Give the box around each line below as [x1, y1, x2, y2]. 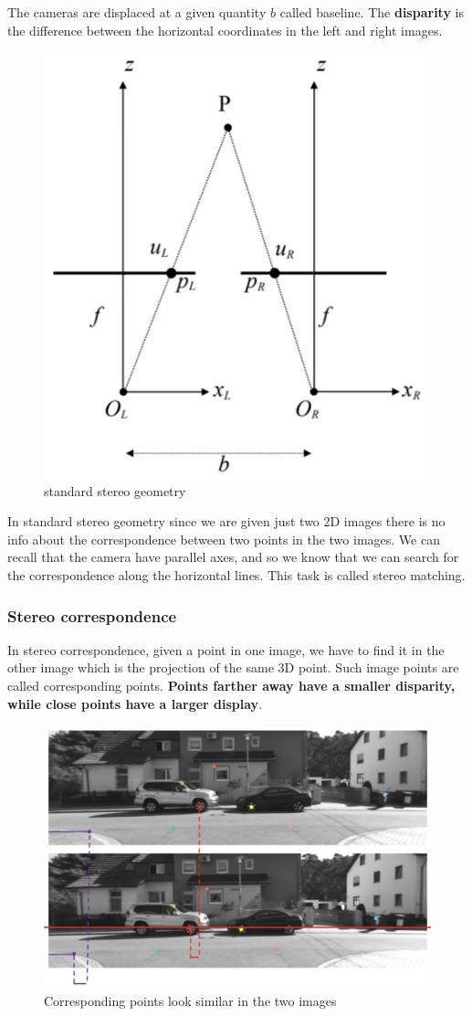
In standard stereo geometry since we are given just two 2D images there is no [7, 512, 446, 531]
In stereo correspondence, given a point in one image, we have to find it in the [7, 640, 445, 659]
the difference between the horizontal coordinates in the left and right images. [7, 20, 443, 39]
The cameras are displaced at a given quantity [7, 3, 267, 21]
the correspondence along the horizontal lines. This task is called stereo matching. [7, 566, 466, 584]
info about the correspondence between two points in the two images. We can [7, 529, 440, 548]
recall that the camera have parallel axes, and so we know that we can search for [7, 547, 459, 566]
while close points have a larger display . [7, 693, 263, 713]
